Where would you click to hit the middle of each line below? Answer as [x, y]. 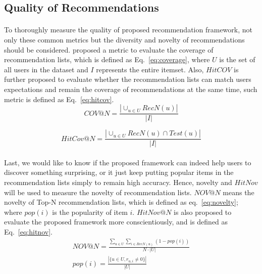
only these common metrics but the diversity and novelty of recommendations [124, 39]
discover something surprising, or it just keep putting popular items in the [119, 172]
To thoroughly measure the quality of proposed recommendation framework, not [128, 30]
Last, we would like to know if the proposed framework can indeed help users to [128, 162]
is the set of [237, 59]
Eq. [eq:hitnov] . [28, 231]
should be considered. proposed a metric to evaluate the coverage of [109, 49]
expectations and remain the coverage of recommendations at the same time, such [131, 89]
